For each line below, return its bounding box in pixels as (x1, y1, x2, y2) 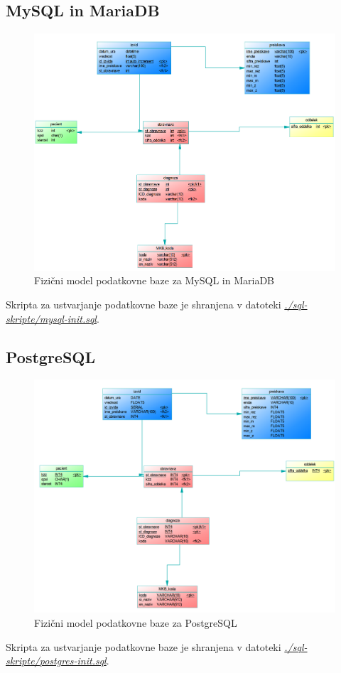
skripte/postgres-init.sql (6, 653, 107, 668)
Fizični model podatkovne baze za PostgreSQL (34, 615, 237, 630)
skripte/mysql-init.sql (6, 311, 97, 325)
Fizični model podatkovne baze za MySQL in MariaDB (34, 273, 275, 288)
